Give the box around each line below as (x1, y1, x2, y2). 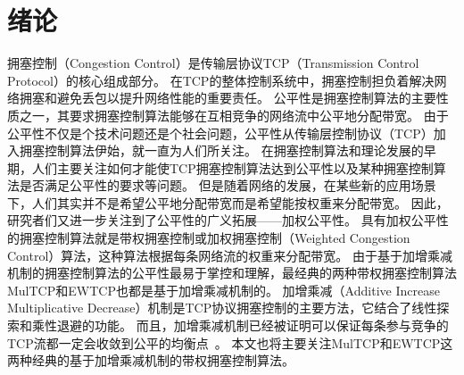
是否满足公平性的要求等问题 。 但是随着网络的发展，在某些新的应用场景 (19, 176, 436, 195)
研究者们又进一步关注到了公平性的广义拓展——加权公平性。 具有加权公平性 (7, 211, 449, 229)
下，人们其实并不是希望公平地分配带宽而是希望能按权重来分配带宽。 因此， (7, 193, 449, 212)
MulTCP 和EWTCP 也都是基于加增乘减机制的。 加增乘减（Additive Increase (7, 280, 440, 299)
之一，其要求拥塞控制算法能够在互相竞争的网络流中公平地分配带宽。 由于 (19, 105, 449, 124)
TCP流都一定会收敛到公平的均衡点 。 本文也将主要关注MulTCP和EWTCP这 (7, 333, 453, 352)
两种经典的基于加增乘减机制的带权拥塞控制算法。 (7, 351, 294, 370)
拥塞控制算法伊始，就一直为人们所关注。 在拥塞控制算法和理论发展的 (19, 141, 424, 160)
